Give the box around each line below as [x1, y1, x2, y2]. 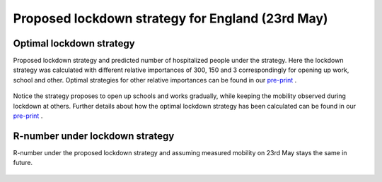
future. [13, 159, 33, 167]
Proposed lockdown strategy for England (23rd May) [13, 11, 328, 26]
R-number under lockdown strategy [13, 130, 175, 142]
